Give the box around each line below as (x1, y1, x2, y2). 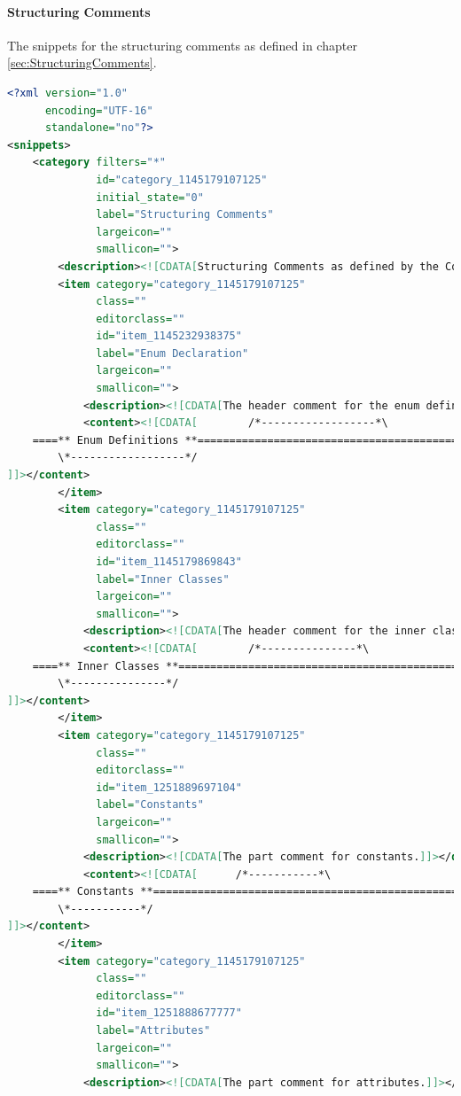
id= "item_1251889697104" (96, 781, 242, 794)
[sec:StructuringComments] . (7, 53, 157, 72)
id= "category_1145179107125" (96, 173, 268, 186)
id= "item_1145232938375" (96, 330, 242, 343)
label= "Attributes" (96, 1024, 211, 1038)
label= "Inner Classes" (96, 572, 230, 586)
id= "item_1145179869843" (96, 556, 242, 569)
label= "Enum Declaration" (96, 346, 249, 360)
